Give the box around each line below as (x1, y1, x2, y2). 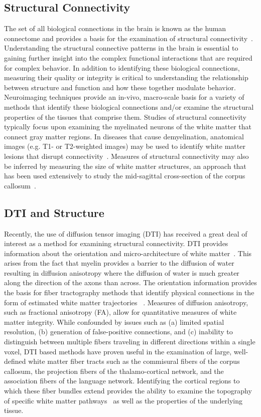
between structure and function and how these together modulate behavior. (4, 82, 236, 92)
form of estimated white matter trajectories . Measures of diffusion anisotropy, (4, 297, 248, 307)
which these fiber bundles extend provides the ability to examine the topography (4, 385, 252, 395)
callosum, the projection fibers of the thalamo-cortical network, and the (4, 365, 224, 376)
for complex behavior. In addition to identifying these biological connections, (4, 62, 240, 73)
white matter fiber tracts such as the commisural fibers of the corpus (28, 356, 240, 366)
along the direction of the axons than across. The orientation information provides (4, 277, 257, 288)
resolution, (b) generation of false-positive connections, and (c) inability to (4, 326, 233, 337)
